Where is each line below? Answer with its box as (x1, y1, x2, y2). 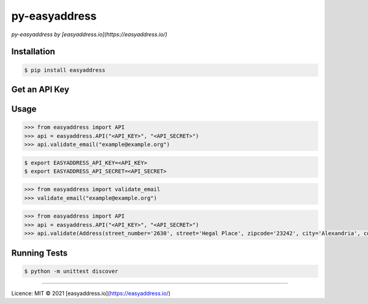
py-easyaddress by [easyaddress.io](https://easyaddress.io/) (11, 31, 168, 38)
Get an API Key (11, 84, 70, 94)
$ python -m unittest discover (24, 267, 119, 275)
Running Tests (11, 248, 67, 258)
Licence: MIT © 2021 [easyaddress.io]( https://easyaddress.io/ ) (11, 289, 171, 297)
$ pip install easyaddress (24, 66, 105, 74)
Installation (11, 47, 55, 57)
